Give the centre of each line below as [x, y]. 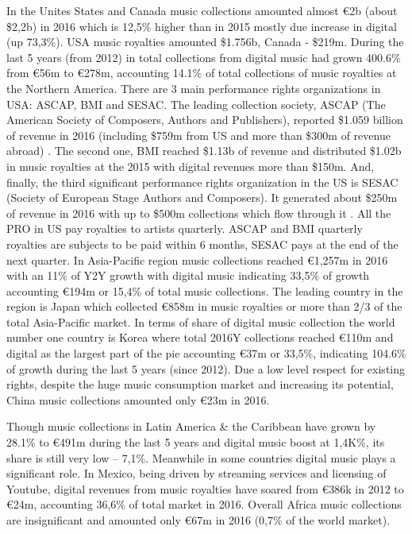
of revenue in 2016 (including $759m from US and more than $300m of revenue [198, 135]
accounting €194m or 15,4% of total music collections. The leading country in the [205, 290]
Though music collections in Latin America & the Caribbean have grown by [191, 426]
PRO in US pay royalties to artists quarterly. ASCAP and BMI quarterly [185, 228]
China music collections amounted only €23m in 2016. [138, 399]
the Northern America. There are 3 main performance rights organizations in [194, 88]
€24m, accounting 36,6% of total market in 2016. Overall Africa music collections [204, 504]
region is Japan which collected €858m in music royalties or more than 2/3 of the [204, 306]
